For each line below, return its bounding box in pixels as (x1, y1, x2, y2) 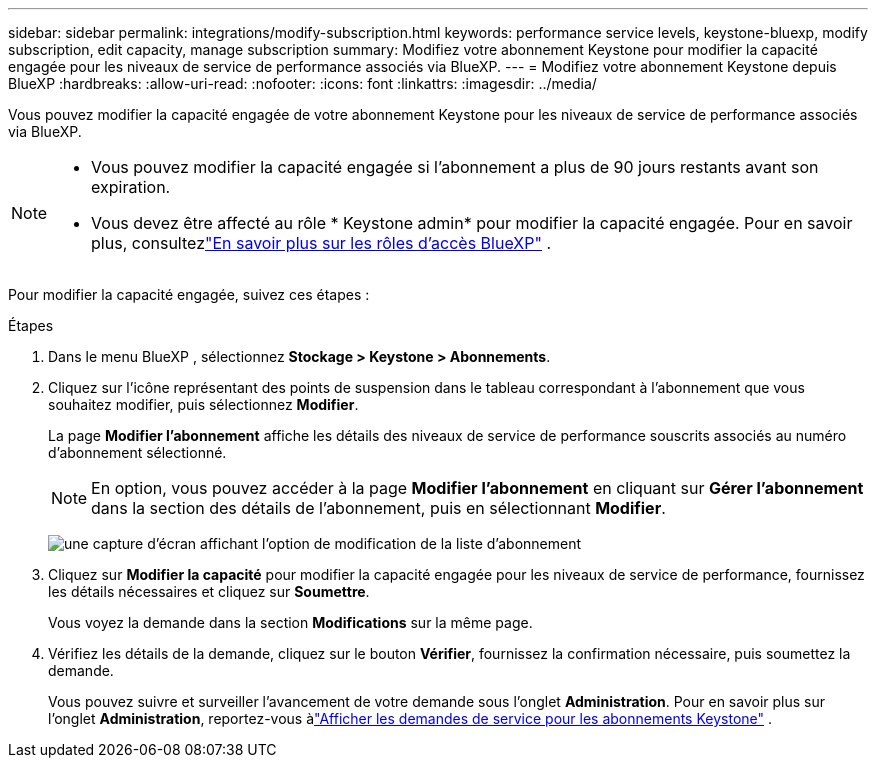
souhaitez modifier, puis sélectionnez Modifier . (48, 396, 359, 413)
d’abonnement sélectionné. (48, 444, 227, 461)
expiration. (91, 177, 171, 197)
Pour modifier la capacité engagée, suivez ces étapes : (8, 286, 370, 303)
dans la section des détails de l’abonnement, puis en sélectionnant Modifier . (91, 498, 666, 518)
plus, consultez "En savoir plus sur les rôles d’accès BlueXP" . (91, 233, 551, 253)
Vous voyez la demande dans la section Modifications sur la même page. (48, 614, 533, 631)
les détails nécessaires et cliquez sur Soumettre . (48, 583, 370, 600)
